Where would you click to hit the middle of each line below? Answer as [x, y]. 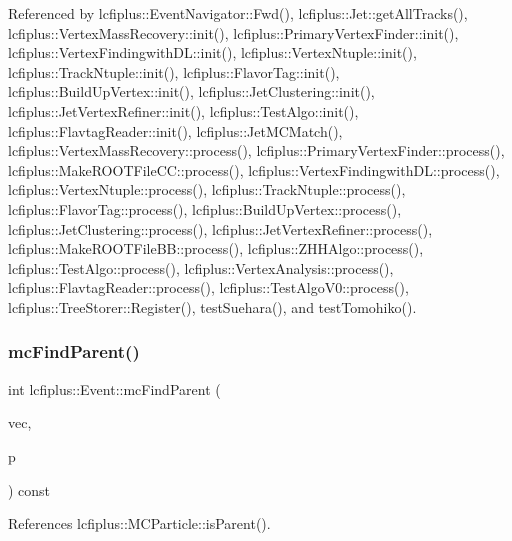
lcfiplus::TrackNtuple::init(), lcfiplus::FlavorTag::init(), [174, 71]
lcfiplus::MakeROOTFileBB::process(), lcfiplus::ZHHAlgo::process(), [216, 248]
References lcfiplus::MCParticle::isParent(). [139, 523]
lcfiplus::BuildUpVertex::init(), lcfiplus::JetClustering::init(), [191, 91]
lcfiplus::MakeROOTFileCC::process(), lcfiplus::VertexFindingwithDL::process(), [254, 169]
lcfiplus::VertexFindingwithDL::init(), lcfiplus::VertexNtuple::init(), [212, 52]
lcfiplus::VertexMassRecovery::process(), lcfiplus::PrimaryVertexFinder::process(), [256, 150]
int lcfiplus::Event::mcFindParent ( [114, 388]
